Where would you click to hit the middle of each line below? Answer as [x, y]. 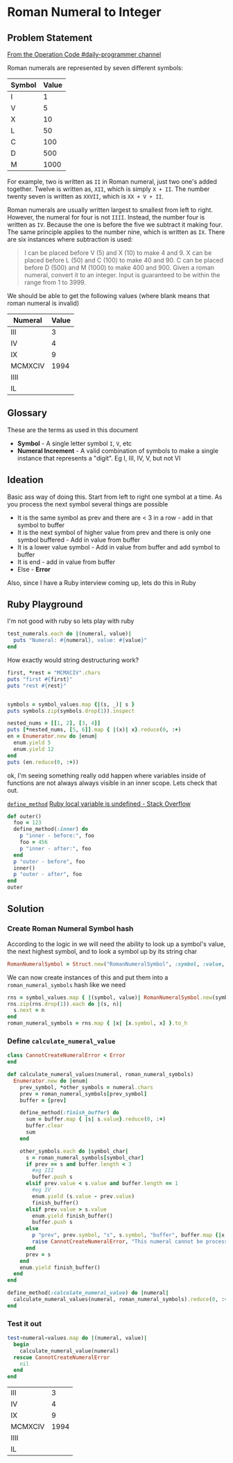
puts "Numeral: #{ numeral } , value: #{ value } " [80, 640]
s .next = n [29, 1010]
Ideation [25, 480]
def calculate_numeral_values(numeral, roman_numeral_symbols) [101, 1075]
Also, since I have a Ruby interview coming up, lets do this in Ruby [102, 582]
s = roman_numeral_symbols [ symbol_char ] [85, 1157]
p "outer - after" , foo [48, 875]
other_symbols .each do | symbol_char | [74, 1151]
